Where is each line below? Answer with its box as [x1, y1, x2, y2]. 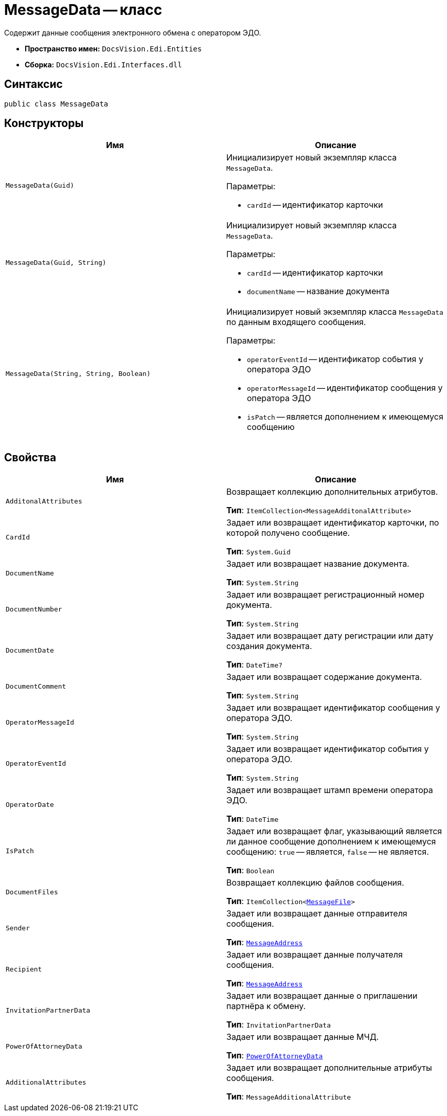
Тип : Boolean [226, 865, 275, 876]
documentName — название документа [247, 286, 390, 297]
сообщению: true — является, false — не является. [226, 847, 429, 857]
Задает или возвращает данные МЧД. [226, 1032, 379, 1042]
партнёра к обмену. [226, 1001, 306, 1012]
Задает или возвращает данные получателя [226, 949, 403, 960]
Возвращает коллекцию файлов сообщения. [226, 877, 404, 888]
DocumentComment [6, 682, 66, 690]
